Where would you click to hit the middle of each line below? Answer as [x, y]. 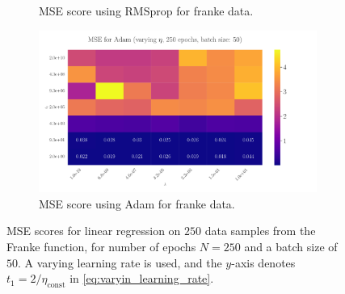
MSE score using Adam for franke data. [137, 203]
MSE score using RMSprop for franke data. [146, 10]
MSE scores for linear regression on [94, 231]
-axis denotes [263, 262]
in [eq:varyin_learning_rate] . [142, 278]
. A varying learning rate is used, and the [120, 262]
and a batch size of [291, 246]
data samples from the [260, 231]
